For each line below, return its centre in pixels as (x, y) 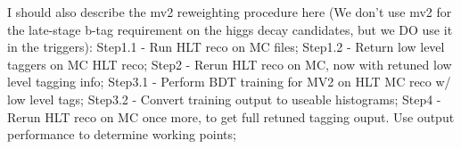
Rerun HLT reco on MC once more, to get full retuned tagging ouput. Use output (231, 116)
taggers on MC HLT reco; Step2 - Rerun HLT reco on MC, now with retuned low (230, 64)
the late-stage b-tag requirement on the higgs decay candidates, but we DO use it (230, 29)
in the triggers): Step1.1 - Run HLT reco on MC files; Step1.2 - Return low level (226, 47)
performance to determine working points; (122, 134)
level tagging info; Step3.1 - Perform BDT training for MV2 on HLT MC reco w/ (229, 82)
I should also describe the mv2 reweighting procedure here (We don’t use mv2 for (230, 12)
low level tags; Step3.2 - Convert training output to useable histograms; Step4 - (224, 99)
